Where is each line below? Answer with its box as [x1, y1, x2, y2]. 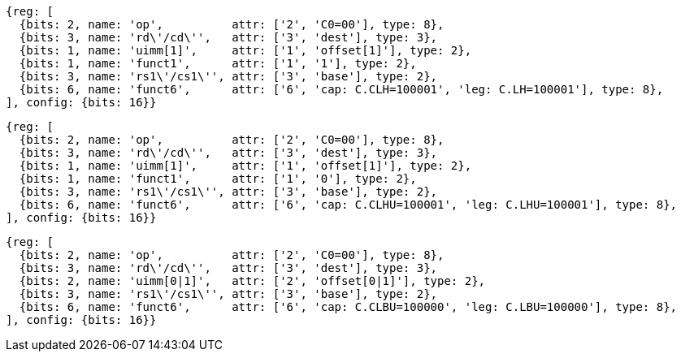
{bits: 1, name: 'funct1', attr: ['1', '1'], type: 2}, [19, 57, 417, 70]
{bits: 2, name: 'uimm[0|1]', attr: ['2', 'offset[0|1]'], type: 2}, [19, 274, 486, 287]
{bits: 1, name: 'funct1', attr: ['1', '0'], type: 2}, [19, 172, 417, 185]
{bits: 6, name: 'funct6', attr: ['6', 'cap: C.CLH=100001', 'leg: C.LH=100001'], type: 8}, [19, 83, 664, 96]
